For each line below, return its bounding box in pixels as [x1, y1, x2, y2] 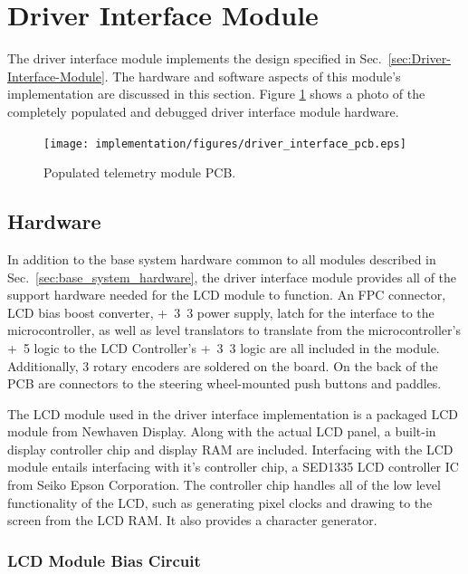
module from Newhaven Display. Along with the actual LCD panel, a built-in [7, 422, 436, 441]
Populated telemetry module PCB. [43, 163, 236, 182]
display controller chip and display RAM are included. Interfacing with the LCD [7, 439, 454, 458]
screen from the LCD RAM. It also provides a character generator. [7, 511, 377, 530]
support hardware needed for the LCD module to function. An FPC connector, [7, 285, 446, 304]
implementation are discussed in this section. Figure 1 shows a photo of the [7, 84, 425, 103]
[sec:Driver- [387, 49, 451, 68]
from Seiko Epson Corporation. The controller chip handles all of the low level [7, 475, 441, 494]
